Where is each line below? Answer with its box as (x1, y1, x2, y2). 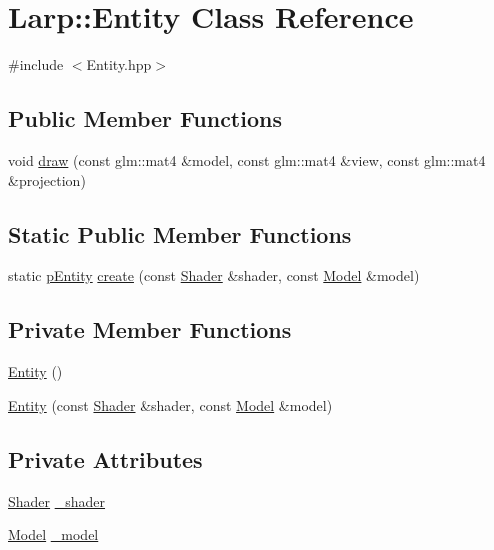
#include (8, 54, 64, 75)
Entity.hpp (86, 54, 152, 75)
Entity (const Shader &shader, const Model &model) (8, 394, 333, 415)
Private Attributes (8, 443, 203, 474)
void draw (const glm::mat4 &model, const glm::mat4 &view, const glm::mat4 (8, 149, 486, 170)
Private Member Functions (8, 314, 292, 345)
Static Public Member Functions (8, 218, 352, 249)
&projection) (8, 169, 86, 190)
